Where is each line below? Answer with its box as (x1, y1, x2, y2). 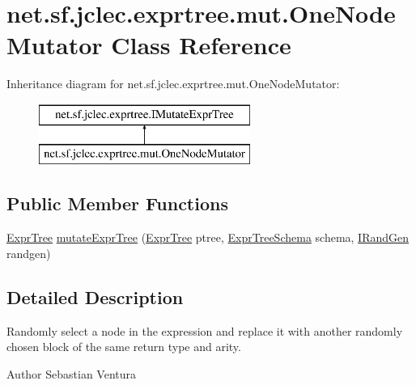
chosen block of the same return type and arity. (6, 338, 241, 355)
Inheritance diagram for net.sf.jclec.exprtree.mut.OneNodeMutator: (6, 75, 340, 92)
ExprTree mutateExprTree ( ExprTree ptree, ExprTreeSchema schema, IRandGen (6, 229, 410, 246)
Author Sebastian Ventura (6, 365, 137, 382)
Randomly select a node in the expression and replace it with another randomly (6, 322, 403, 339)
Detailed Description (6, 284, 184, 309)
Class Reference (111, 28, 291, 61)
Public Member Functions (6, 191, 228, 216)
